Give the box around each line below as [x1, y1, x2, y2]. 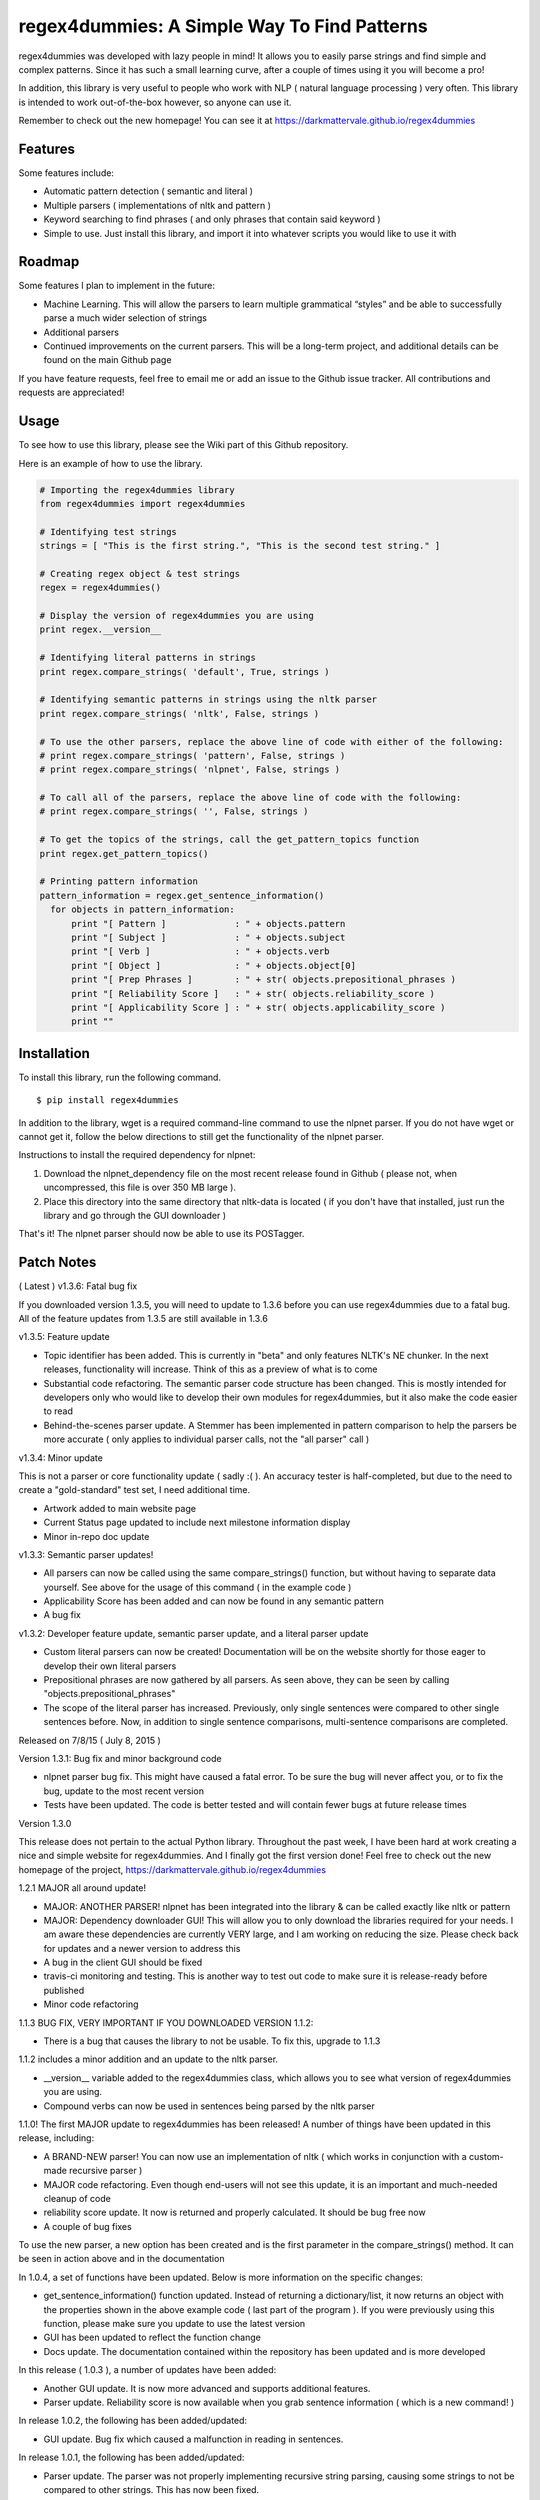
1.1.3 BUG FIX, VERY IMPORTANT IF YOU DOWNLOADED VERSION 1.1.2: [18, 2016, 314, 2029]
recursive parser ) [68, 2165, 143, 2177]
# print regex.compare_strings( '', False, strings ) [39, 806, 309, 817]
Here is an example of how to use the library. [18, 457, 204, 469]
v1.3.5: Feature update [18, 1331, 110, 1343]
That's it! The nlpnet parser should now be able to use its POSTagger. [18, 1228, 305, 1240]
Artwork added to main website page [43, 1502, 197, 1514]
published [43, 1984, 85, 1996]
